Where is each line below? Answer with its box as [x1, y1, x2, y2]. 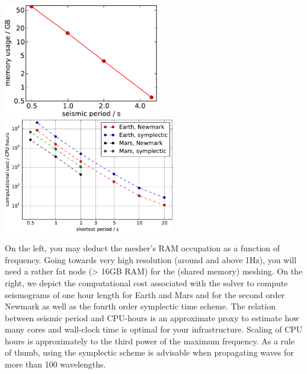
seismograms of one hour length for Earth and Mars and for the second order [5, 288, 285, 301]
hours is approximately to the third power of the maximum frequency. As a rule [5, 334, 295, 347]
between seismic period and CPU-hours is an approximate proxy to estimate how [5, 311, 299, 324]
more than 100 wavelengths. [5, 358, 106, 370]
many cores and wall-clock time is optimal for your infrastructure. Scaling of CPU [5, 323, 303, 335]
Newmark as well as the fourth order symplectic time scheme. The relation [5, 300, 276, 312]
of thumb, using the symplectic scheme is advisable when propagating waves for [5, 346, 294, 359]
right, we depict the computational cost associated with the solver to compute [5, 276, 288, 289]
